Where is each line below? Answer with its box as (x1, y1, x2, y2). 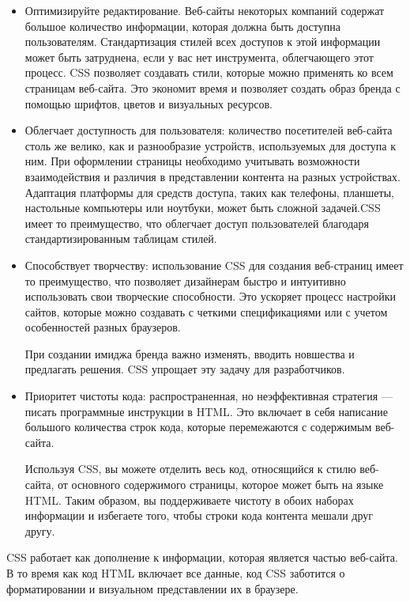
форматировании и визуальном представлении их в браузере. (6, 580, 299, 596)
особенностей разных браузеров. (24, 319, 181, 335)
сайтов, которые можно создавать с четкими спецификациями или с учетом (24, 303, 388, 320)
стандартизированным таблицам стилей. (24, 230, 217, 247)
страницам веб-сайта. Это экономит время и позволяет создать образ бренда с (24, 79, 401, 96)
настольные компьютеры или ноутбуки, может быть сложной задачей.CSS (24, 199, 381, 216)
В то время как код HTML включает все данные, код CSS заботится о (6, 565, 345, 581)
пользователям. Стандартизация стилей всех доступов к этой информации (24, 33, 381, 50)
